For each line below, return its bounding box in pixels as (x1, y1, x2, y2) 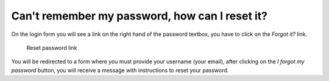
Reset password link (26, 44, 77, 51)
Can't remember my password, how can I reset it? (11, 9, 268, 23)
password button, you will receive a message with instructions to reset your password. (11, 66, 229, 74)
